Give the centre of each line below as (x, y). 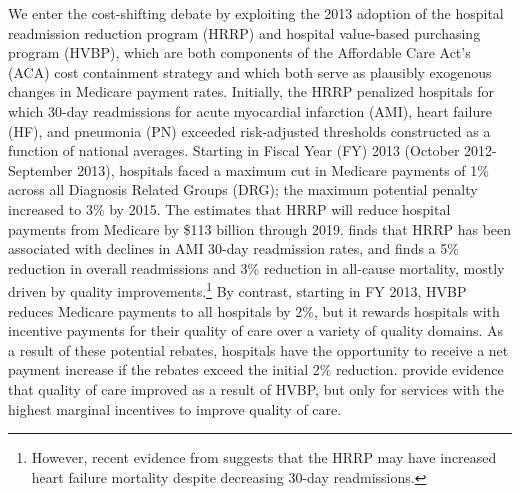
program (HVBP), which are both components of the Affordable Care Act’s (239, 52)
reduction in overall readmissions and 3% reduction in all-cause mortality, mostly (256, 267)
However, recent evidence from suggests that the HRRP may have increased (264, 457)
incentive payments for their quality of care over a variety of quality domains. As (256, 330)
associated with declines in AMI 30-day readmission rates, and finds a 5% (233, 248)
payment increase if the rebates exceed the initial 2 (164, 369)
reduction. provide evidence (420, 369)
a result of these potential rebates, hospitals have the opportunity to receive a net (258, 349)
